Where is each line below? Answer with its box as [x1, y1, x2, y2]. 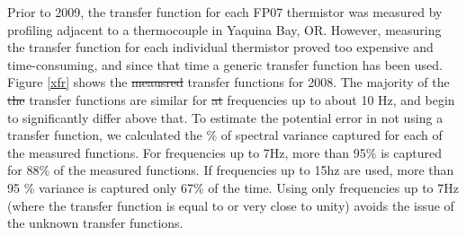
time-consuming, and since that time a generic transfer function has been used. [7, 55, 443, 74]
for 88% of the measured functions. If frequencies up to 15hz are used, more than [7, 161, 454, 179]
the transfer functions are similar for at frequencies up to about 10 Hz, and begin [7, 90, 455, 109]
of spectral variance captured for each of [220, 126, 443, 144]
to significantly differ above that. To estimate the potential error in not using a [7, 108, 444, 126]
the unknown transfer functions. [7, 213, 184, 232]
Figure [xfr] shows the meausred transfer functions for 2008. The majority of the [7, 73, 450, 91]
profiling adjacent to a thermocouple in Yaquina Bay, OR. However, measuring [7, 20, 442, 39]
